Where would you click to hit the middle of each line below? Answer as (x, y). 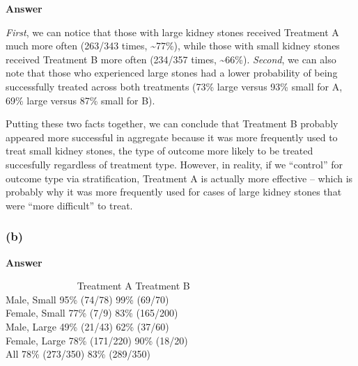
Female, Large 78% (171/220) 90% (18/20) (97, 340)
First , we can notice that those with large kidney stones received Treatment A (172, 32)
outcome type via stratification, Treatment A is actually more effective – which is (179, 178)
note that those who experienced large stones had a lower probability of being (172, 73)
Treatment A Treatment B (133, 286)
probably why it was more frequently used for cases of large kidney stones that (174, 192)
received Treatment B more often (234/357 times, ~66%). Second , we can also (171, 59)
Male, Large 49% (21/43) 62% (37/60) (87, 326)
